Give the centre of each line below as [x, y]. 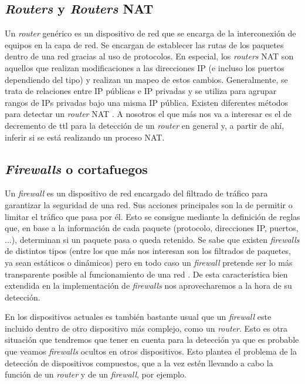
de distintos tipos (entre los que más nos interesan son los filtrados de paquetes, [148, 251]
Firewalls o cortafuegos [76, 168]
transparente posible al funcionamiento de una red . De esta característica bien [146, 274]
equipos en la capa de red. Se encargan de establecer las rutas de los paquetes [144, 44]
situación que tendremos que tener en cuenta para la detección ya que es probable [152, 340]
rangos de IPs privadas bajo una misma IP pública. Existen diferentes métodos [147, 102]
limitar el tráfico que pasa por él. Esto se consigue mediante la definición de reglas [152, 216]
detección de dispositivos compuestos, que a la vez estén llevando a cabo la [139, 363]
